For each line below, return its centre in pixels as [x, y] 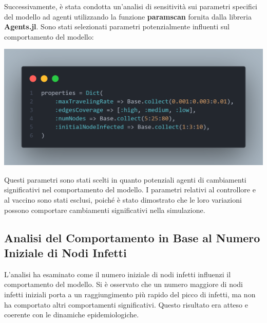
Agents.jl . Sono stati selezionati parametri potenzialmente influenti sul [117, 26]
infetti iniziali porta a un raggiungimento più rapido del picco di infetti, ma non [130, 294]
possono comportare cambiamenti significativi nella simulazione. [105, 210]
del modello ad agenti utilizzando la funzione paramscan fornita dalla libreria [128, 16]
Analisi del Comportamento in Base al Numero [132, 237]
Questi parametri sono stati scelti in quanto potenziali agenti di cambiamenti [125, 179]
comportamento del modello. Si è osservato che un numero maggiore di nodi [124, 284]
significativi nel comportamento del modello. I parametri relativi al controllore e [130, 190]
